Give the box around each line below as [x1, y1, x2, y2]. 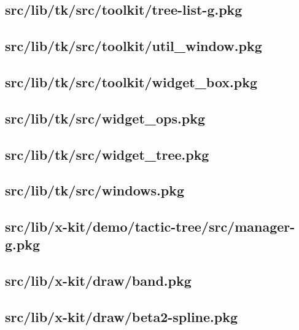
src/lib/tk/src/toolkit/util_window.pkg [5, 36, 262, 55]
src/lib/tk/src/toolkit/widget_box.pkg [5, 72, 258, 91]
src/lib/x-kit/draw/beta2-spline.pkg [5, 307, 238, 326]
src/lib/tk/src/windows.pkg [5, 181, 185, 200]
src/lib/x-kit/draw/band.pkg [5, 271, 192, 290]
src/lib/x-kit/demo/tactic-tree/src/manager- [5, 217, 295, 236]
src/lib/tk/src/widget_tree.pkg [5, 144, 209, 163]
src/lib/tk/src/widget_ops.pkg [5, 108, 206, 127]
